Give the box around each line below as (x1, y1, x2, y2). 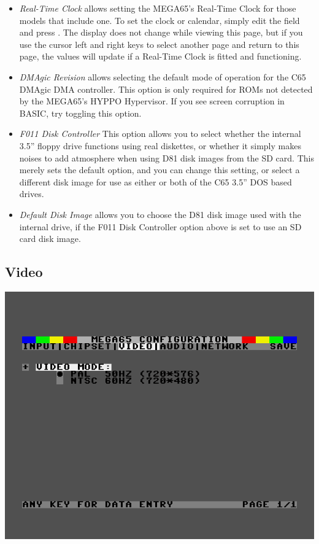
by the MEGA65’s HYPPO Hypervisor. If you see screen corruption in (19, 95, 285, 107)
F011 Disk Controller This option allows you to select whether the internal (19, 127, 301, 140)
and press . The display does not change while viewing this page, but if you (19, 26, 303, 39)
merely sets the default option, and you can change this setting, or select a (19, 163, 300, 176)
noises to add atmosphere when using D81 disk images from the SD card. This (19, 151, 314, 164)
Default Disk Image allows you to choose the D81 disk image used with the (19, 208, 301, 220)
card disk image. (19, 232, 81, 245)
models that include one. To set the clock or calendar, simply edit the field (19, 14, 300, 26)
